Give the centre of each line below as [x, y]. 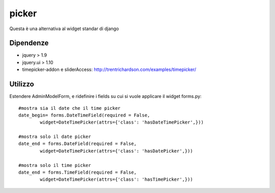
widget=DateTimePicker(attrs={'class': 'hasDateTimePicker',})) [122, 122]
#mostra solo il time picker [55, 165]
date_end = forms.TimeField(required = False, [78, 173]
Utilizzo [22, 84]
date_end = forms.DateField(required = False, [78, 144]
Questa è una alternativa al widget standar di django [64, 29]
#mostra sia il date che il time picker [70, 108]
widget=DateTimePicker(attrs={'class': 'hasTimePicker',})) [116, 179]
